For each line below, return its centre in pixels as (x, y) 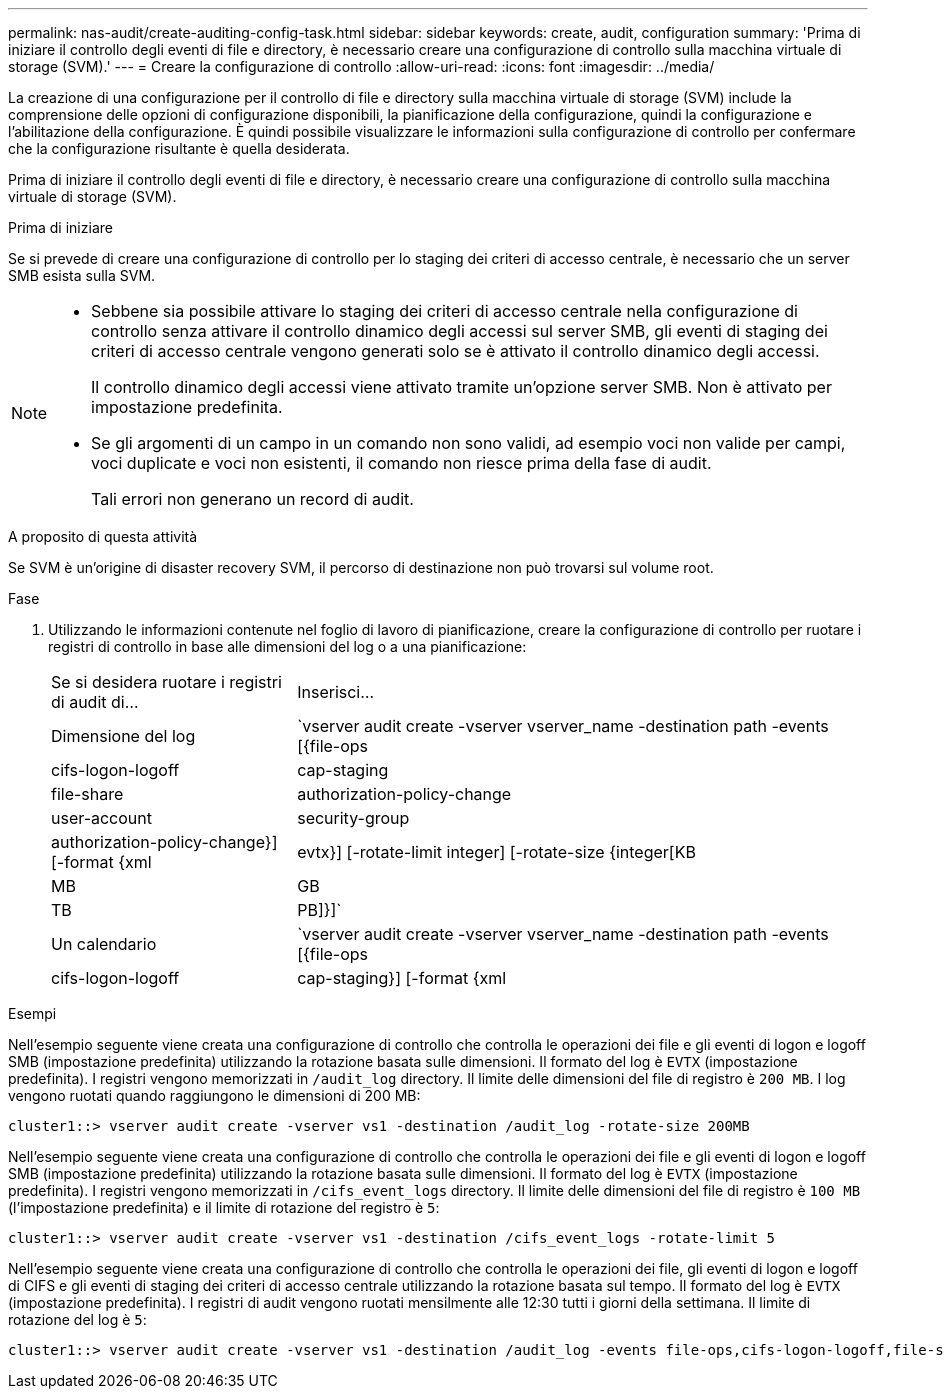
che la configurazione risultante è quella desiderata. (179, 148)
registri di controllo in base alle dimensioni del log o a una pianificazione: (287, 646)
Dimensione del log (123, 736)
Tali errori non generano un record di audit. (252, 499)
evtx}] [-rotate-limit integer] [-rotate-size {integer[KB (496, 852)
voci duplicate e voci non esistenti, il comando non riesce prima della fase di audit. (401, 463)
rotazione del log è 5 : (77, 1319)
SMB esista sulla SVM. (82, 275)
